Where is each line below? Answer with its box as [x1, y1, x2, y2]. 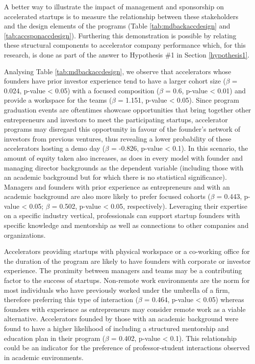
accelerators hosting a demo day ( [4, 143, 105, 153]
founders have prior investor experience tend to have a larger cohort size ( [4, 76, 226, 86]
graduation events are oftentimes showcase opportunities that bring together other [4, 104, 251, 114]
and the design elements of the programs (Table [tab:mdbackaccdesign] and [4, 21, 230, 31]
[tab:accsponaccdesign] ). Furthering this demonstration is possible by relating [4, 30, 236, 40]
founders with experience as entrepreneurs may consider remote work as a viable [4, 304, 246, 314]
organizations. [4, 229, 46, 240]
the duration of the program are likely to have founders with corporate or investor [4, 255, 251, 266]
